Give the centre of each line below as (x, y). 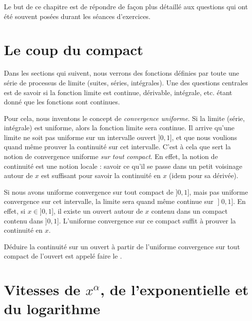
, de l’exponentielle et (174, 290)
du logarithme (52, 309)
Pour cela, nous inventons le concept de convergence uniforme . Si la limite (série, (125, 118)
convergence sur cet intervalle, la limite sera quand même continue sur (109, 201)
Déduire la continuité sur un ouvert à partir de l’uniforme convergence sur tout (122, 246)
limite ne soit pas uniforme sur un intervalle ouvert (80, 137)
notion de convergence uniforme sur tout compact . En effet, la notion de (111, 156)
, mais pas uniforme (219, 191)
